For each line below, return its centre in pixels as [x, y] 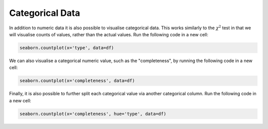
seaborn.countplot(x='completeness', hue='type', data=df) [93, 114]
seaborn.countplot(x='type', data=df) [67, 48]
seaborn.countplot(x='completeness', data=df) [77, 81]
